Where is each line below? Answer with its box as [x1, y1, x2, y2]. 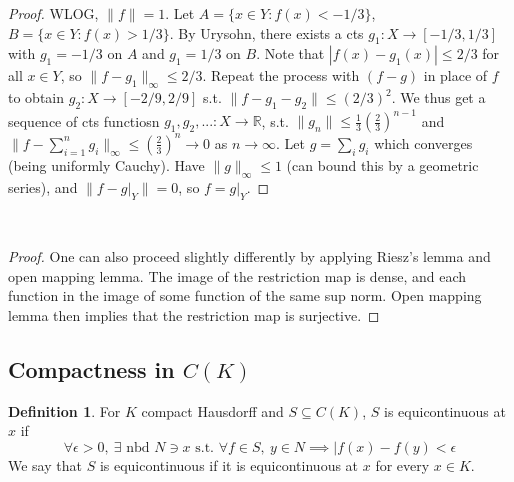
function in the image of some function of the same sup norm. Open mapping [8, 285, 482, 306]
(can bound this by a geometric [286, 154, 479, 175]
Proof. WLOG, [8, 3, 99, 23]
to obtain [8, 87, 65, 108]
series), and [8, 176, 78, 197]
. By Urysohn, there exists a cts [169, 22, 364, 43]
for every [375, 454, 430, 475]
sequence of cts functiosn [8, 110, 160, 131]
